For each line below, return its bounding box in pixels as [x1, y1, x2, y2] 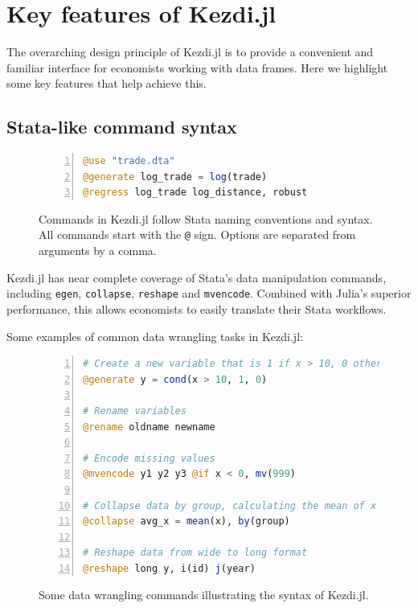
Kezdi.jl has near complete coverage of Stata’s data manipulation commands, [6, 269, 387, 286]
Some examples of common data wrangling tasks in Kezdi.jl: [6, 327, 303, 344]
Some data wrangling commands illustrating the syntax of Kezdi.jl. [39, 586, 369, 603]
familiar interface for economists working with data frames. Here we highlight [6, 59, 388, 76]
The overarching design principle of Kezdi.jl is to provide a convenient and [6, 43, 374, 60]
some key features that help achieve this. [6, 75, 207, 92]
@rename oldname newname [83, 421, 215, 433]
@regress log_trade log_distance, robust [83, 187, 308, 199]
